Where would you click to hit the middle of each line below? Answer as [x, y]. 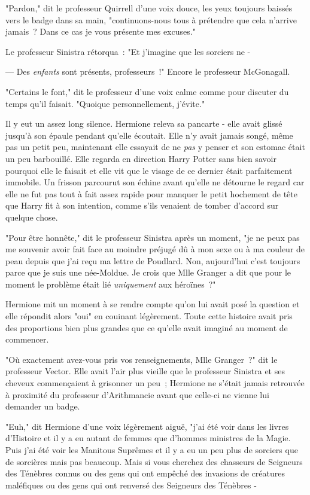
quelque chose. [32, 217]
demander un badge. [43, 406]
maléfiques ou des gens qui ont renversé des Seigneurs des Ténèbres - [131, 485]
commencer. [27, 339]
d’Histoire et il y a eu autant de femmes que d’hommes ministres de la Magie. [148, 438]
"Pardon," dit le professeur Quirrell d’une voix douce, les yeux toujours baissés [149, 8]
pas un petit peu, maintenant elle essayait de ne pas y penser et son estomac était [155, 147]
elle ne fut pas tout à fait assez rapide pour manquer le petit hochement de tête [151, 193]
